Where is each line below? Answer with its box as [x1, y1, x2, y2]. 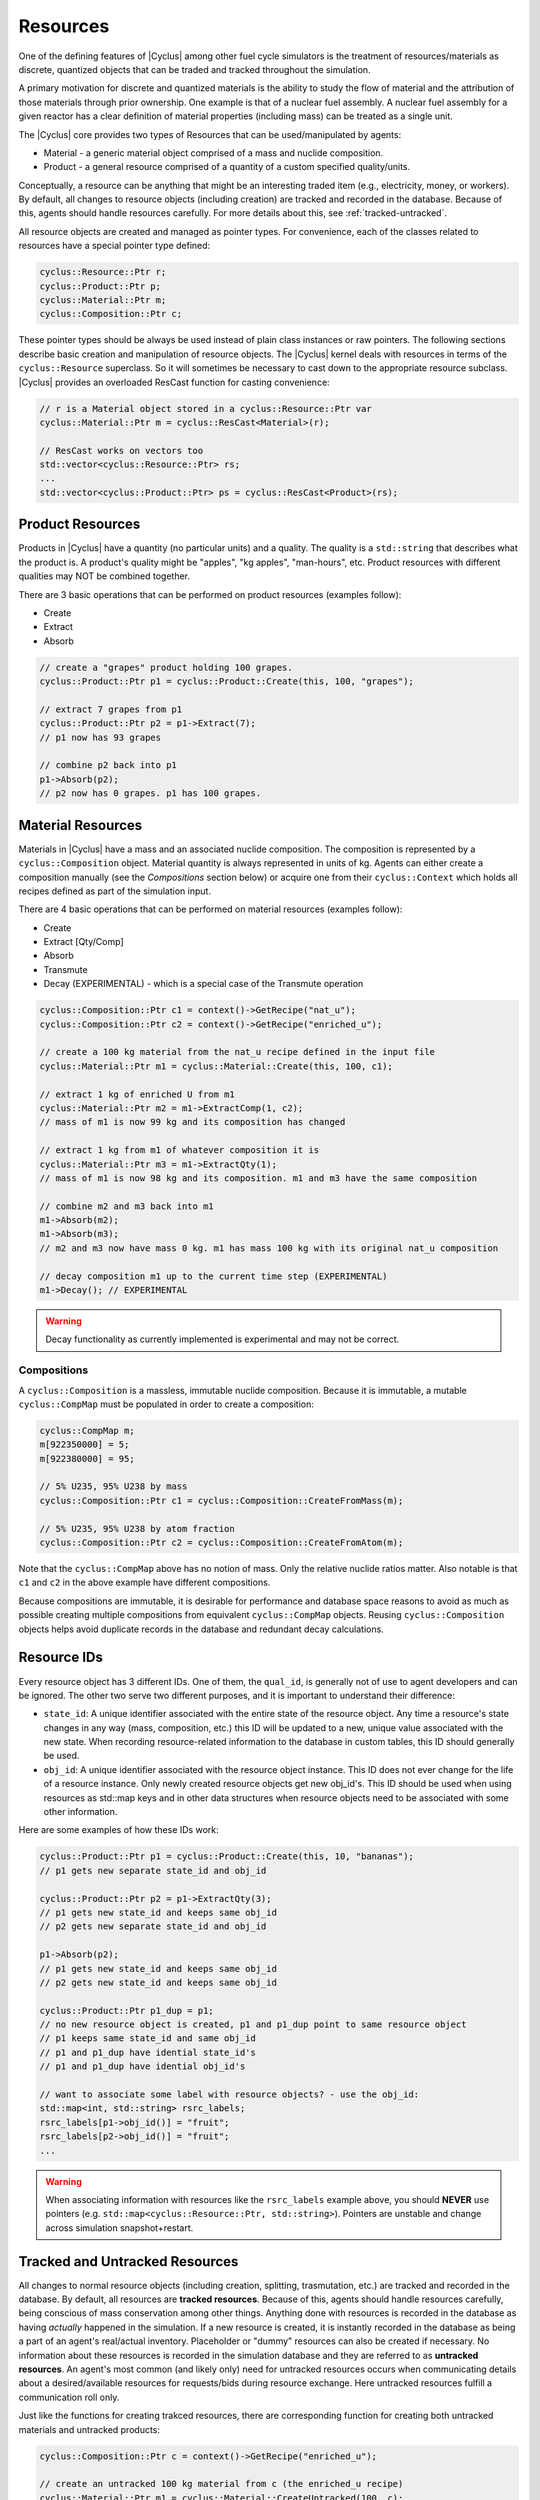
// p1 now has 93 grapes [39, 731, 162, 743]
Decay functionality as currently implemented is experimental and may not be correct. [45, 1333, 400, 1345]
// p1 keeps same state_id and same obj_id [39, 2033, 257, 2044]
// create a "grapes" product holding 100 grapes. [39, 661, 294, 673]
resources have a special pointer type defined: [18, 240, 211, 252]
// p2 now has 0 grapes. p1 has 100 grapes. [39, 788, 262, 799]
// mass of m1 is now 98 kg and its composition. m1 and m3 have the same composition [39, 1172, 478, 1184]
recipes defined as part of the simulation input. [18, 885, 212, 897]
